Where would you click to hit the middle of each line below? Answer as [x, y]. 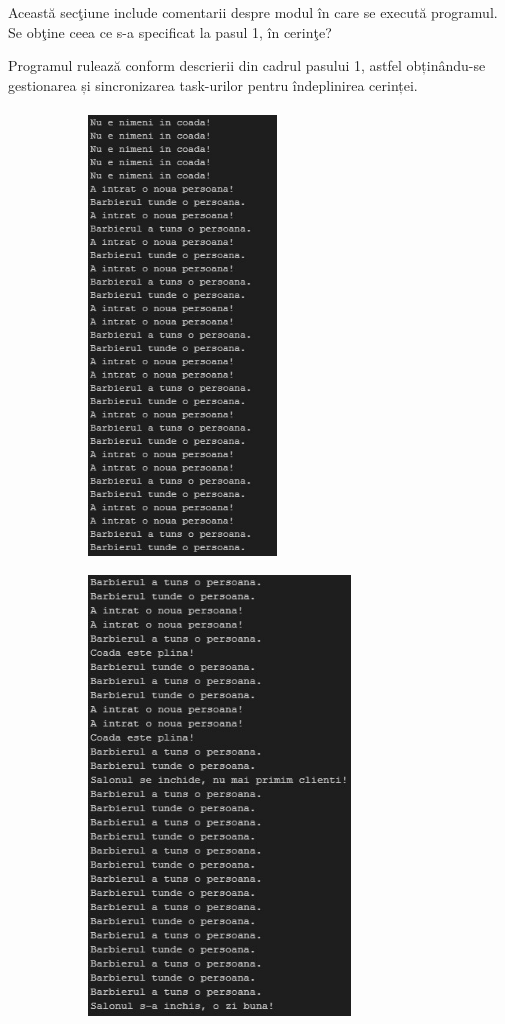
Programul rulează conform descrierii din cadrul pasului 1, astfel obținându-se [247, 65]
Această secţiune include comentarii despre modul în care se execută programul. [253, 12]
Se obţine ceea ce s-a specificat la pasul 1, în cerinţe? [170, 31]
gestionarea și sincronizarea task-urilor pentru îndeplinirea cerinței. [213, 84]
